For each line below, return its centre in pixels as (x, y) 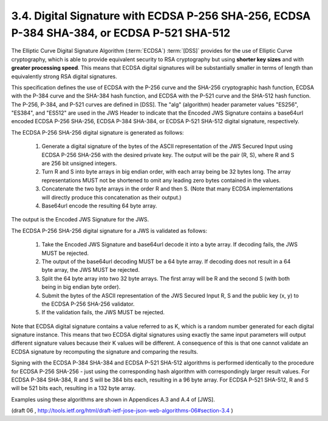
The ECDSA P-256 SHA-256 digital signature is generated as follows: (98, 132)
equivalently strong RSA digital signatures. (64, 76)
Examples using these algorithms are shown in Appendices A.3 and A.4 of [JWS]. (113, 399)
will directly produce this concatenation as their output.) (111, 197)
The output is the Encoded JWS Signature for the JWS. (80, 220)
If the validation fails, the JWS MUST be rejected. (103, 312)
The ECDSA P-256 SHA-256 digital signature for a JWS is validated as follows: (109, 231)
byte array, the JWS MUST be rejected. (91, 270)
